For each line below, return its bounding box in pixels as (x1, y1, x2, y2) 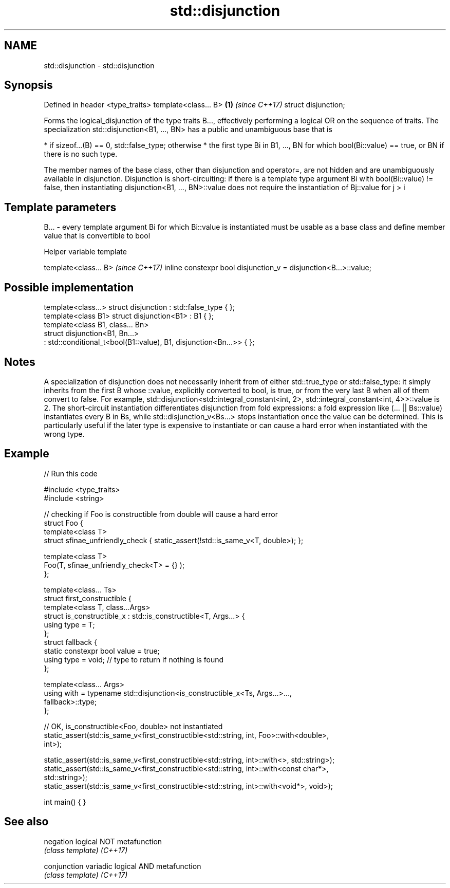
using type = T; (44, 620, 95, 629)
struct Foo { (44, 518, 83, 527)
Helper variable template (44, 247, 127, 256)
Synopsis (4, 79, 53, 92)
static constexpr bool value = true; (44, 646, 160, 655)
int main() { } (44, 797, 86, 806)
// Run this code (44, 469, 98, 478)
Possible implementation (4, 281, 134, 294)
